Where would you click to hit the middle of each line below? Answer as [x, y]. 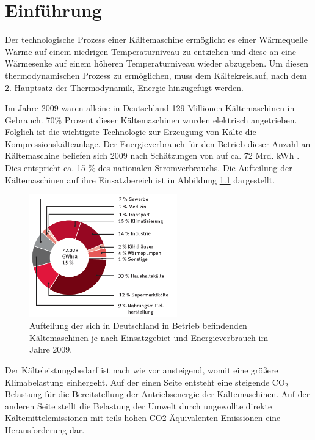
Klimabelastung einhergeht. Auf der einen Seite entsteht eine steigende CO [145, 382]
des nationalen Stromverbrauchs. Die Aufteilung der [195, 168]
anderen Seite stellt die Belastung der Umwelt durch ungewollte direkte [139, 405]
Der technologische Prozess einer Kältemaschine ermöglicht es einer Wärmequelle [156, 39]
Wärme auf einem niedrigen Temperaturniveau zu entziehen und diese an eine [151, 51]
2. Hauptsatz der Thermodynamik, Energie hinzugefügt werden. [124, 87]
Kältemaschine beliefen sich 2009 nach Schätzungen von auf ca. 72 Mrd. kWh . [152, 156]
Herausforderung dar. [45, 429]
